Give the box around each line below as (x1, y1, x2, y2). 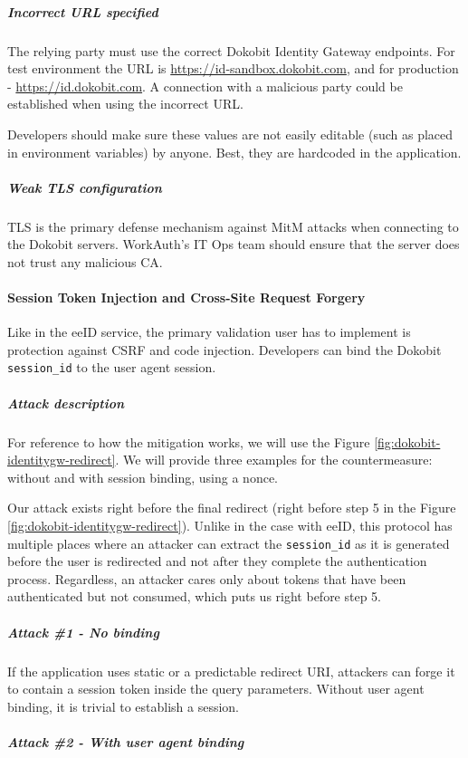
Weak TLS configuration (7, 178, 162, 197)
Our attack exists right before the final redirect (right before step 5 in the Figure (7, 498, 456, 517)
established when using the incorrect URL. (7, 94, 244, 113)
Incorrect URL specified (7, 2, 158, 21)
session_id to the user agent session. (7, 358, 216, 377)
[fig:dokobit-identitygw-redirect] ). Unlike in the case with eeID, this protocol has (7, 516, 453, 535)
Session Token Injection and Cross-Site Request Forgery (7, 288, 366, 307)
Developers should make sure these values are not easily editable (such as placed (7, 124, 454, 143)
